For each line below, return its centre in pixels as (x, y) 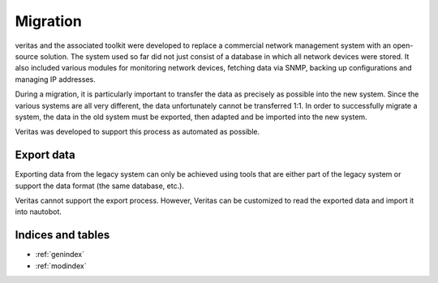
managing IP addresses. (56, 79)
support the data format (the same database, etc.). (99, 186)
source (27, 56)
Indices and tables (62, 235)
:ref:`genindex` (60, 255)
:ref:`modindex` (61, 266)
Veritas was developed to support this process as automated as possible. (137, 132)
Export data (45, 155)
